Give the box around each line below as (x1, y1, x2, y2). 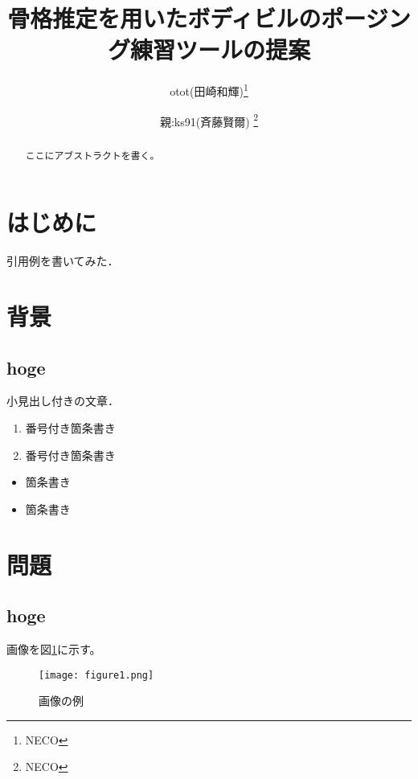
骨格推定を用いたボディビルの (7, 2, 322, 35)
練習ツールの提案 (129, 33, 310, 66)
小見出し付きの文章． (6, 392, 119, 409)
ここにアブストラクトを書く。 (25, 148, 160, 162)
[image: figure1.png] (39, 669, 154, 681)
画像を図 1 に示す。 (6, 640, 101, 657)
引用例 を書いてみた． (6, 252, 119, 269)
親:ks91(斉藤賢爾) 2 (159, 110, 259, 129)
